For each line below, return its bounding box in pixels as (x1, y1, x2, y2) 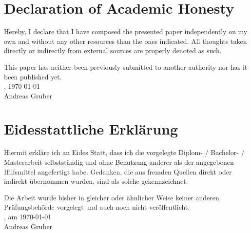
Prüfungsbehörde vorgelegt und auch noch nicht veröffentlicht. (4, 202, 190, 212)
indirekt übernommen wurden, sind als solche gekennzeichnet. (4, 176, 188, 186)
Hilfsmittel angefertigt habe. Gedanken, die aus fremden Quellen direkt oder (4, 166, 232, 176)
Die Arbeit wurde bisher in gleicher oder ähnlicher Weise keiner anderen (4, 192, 219, 202)
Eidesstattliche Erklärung (4, 119, 178, 139)
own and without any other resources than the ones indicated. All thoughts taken (4, 36, 247, 46)
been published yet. (4, 71, 62, 81)
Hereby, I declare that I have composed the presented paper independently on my (4, 26, 248, 37)
